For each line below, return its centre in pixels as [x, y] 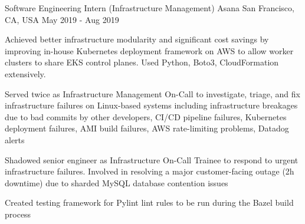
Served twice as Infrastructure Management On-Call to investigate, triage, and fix [152, 93]
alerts [15, 139]
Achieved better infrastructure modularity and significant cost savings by [137, 39]
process [18, 214]
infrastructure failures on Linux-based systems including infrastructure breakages [151, 105]
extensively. [25, 73]
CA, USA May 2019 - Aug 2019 [62, 19]
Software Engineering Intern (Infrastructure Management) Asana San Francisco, [150, 8]
